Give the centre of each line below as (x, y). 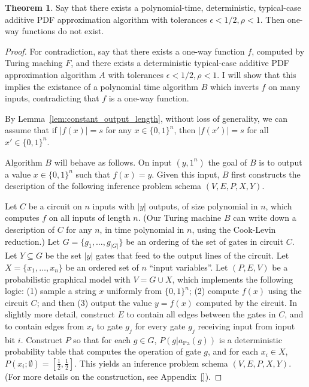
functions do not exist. (63, 31)
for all (258, 130)
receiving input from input (246, 325)
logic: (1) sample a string (51, 291)
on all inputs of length (90, 217)
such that (93, 174)
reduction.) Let (33, 241)
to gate (110, 325)
